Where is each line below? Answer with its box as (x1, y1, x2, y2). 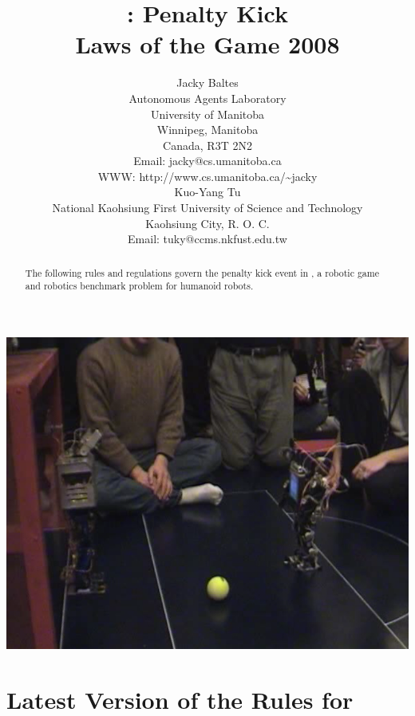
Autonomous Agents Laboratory (128, 89, 287, 106)
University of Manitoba (150, 105, 265, 122)
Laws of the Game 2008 (75, 28, 340, 61)
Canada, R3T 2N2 (163, 136, 252, 153)
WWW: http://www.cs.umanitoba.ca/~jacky (97, 167, 318, 184)
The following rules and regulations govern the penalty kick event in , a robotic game (25, 266, 379, 279)
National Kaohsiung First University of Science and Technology (52, 199, 363, 216)
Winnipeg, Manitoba (156, 121, 259, 138)
